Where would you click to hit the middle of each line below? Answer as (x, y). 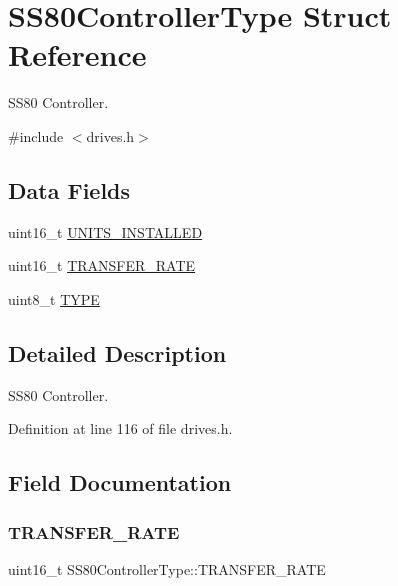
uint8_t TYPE (54, 298)
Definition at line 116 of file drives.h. (120, 428)
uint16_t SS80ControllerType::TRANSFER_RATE (167, 568)
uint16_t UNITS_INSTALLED (105, 231)
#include (36, 135)
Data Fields (69, 189)
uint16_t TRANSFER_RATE (102, 265)
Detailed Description (117, 352)
